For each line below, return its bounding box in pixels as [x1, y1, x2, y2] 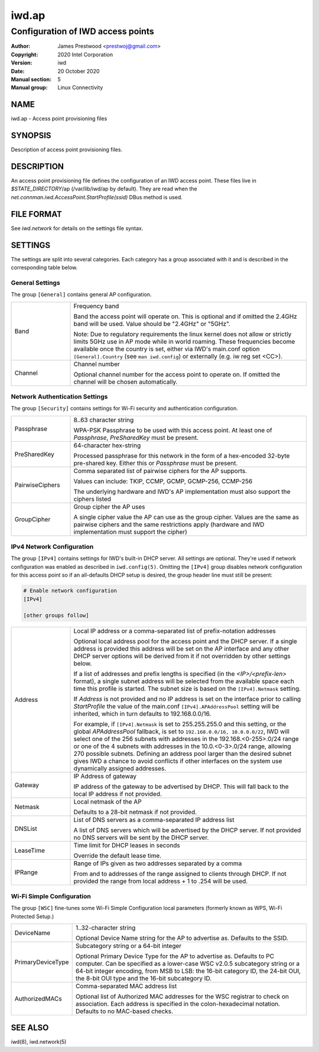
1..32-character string [75, 923, 136, 931]
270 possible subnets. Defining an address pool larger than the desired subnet [73, 750, 292, 758]
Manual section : [11, 76, 52, 83]
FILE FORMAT [11, 209, 62, 219]
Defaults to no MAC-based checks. [75, 1007, 174, 1015]
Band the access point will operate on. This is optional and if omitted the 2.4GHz [73, 312, 298, 321]
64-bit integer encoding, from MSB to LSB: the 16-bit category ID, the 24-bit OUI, [75, 967, 301, 975]
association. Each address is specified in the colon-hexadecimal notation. [75, 999, 281, 1008]
